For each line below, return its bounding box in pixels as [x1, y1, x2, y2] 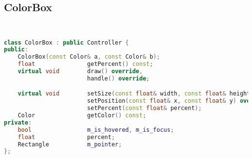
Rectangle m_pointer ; [17, 141, 122, 148]
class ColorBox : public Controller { [4, 39, 129, 46]
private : [4, 119, 32, 126]
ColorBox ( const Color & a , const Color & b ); [17, 53, 160, 61]
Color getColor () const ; [17, 112, 146, 119]
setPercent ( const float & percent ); [87, 105, 202, 112]
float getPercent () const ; [17, 61, 153, 68]
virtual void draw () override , [17, 68, 143, 75]
